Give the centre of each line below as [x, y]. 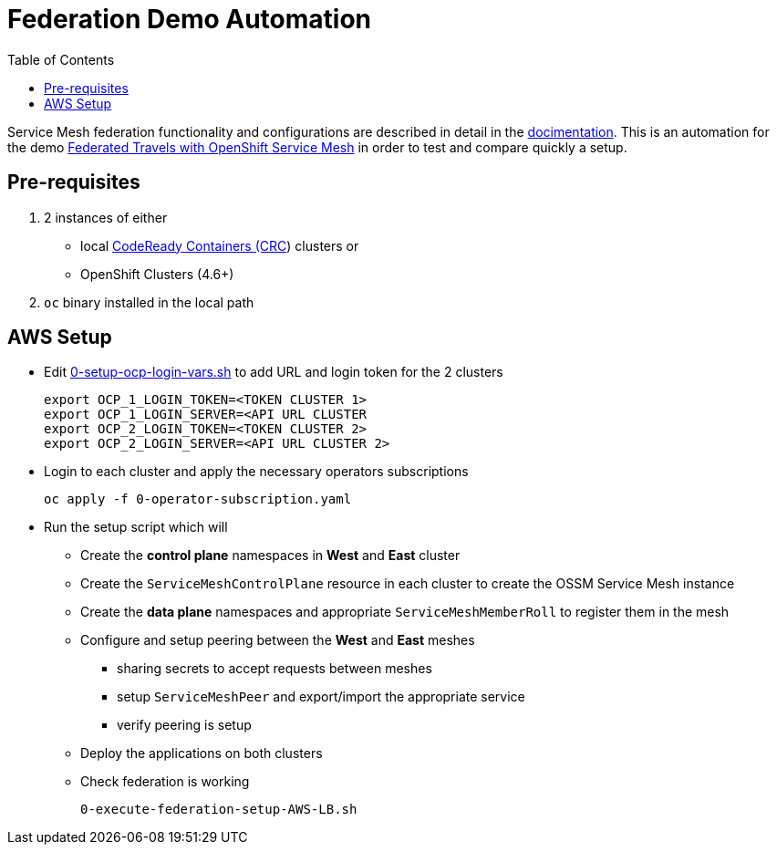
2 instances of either [106, 217]
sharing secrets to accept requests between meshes [275, 669]
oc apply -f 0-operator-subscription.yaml [198, 499]
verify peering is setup [184, 725]
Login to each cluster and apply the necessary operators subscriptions [256, 472]
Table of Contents [61, 59]
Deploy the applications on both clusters [202, 753]
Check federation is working [165, 782]
